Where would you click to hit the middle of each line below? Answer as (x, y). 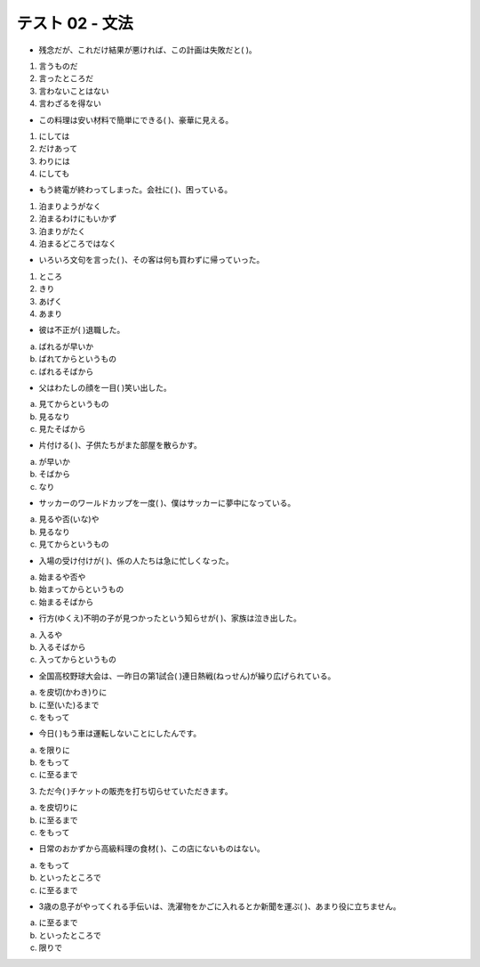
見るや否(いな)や (69, 519)
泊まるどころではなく (78, 244)
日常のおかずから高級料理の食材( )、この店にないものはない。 (152, 849)
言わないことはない (74, 91)
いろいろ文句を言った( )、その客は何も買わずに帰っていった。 (152, 260)
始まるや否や (62, 577)
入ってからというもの (78, 660)
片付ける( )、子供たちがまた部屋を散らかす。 (120, 445)
